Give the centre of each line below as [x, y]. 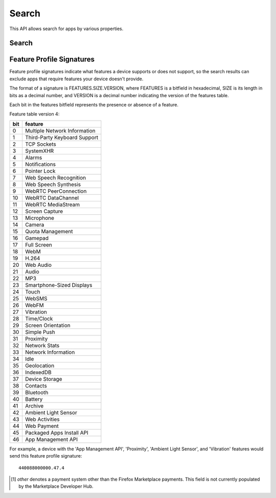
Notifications [40, 164]
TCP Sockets [40, 144]
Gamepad [37, 238]
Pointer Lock [40, 171]
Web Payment [42, 426]
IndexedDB [38, 372]
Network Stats [42, 345]
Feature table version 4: [34, 114]
